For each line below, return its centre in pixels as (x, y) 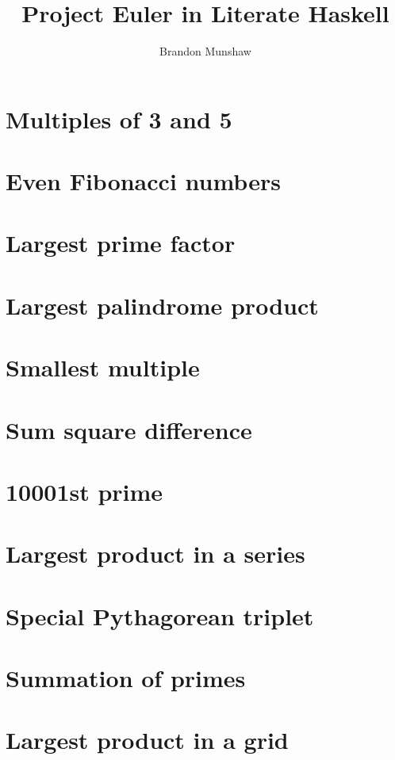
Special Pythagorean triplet (160, 615)
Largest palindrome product (162, 305)
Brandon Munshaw (205, 51)
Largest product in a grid (147, 740)
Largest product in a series (155, 554)
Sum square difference (129, 429)
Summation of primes (126, 678)
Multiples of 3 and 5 (119, 118)
